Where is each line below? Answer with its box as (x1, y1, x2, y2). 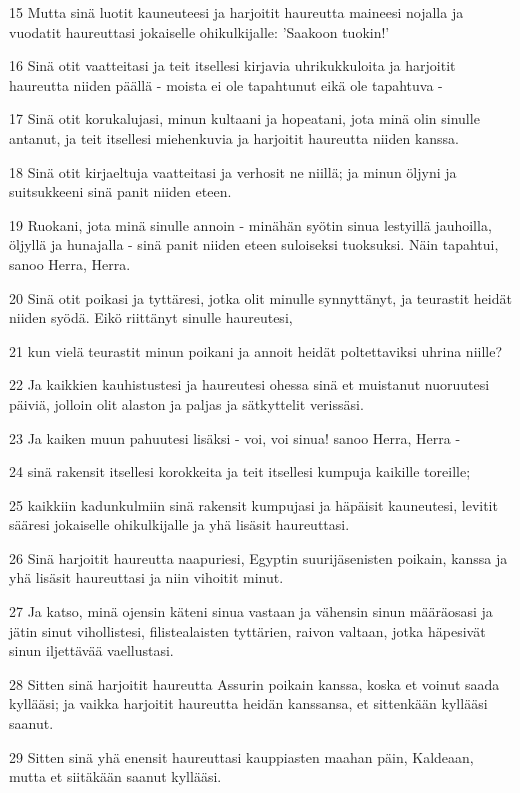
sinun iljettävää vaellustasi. (9, 640, 174, 661)
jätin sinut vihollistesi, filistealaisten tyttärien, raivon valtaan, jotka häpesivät (9, 620, 486, 641)
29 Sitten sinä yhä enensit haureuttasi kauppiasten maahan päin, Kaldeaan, (9, 746, 474, 767)
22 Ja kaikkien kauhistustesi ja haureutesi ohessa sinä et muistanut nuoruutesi (9, 374, 490, 395)
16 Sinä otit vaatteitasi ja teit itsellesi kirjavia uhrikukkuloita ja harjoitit (9, 55, 456, 76)
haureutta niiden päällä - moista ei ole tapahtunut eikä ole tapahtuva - (9, 74, 443, 95)
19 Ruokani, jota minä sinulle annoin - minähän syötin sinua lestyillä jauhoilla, (9, 214, 492, 235)
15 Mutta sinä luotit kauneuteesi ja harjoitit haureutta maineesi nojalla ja (9, 2, 464, 22)
